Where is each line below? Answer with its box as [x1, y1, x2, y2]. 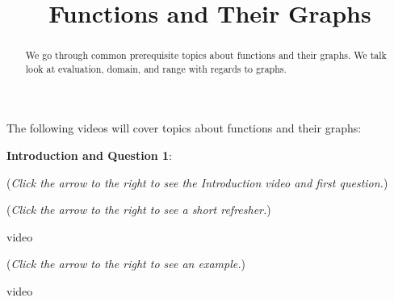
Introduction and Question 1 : [6, 147, 173, 164]
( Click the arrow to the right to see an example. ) [6, 255, 245, 272]
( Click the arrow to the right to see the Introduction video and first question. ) [6, 174, 388, 191]
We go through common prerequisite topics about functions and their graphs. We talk [25, 48, 387, 62]
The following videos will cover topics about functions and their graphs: [6, 120, 362, 136]
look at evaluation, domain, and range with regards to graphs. [25, 61, 287, 75]
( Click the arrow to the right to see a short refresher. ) [6, 201, 271, 218]
